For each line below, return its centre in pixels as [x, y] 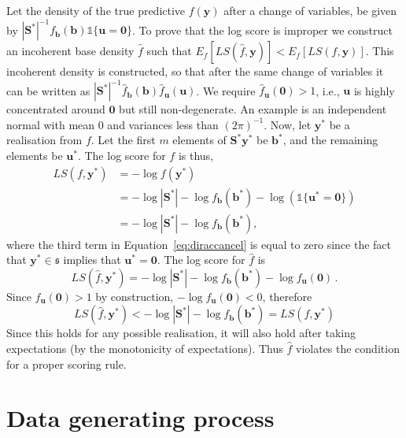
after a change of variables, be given [310, 10]
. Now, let [288, 124]
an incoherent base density [70, 51]
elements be [35, 155]
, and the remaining [330, 140]
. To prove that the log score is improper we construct [262, 30]
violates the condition [347, 349]
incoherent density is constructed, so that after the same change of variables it [195, 71]
